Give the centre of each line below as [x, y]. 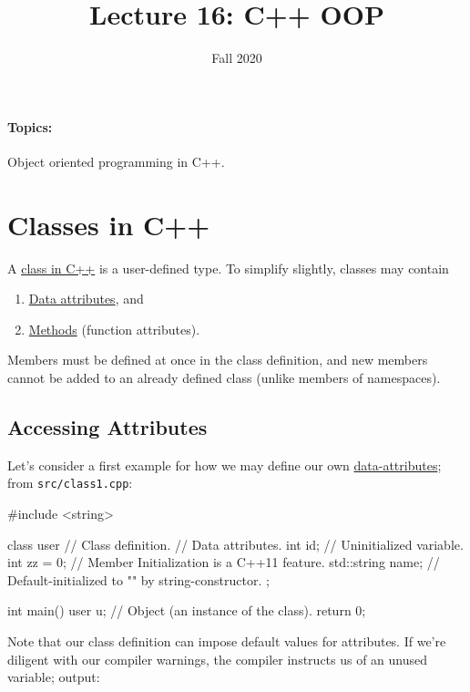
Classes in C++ [109, 224]
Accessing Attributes [107, 427]
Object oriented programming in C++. [116, 161]
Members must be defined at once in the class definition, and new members [218, 360]
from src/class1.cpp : [70, 483]
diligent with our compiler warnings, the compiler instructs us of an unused [218, 659]
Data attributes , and [86, 299]
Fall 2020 [237, 58]
